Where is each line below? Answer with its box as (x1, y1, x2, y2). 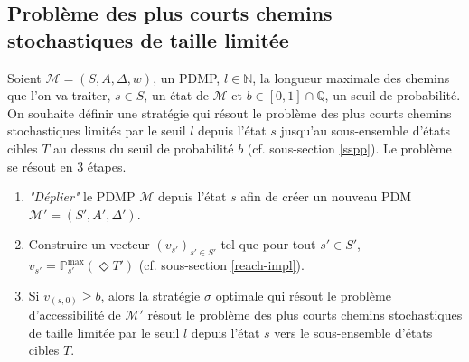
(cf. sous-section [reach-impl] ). (138, 255, 305, 274)
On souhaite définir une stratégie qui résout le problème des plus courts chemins (7, 103, 452, 122)
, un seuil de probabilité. (324, 86, 461, 105)
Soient (7, 68, 42, 87)
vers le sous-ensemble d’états (274, 322, 433, 341)
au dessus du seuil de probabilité (53, 138, 234, 157)
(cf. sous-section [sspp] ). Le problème (247, 138, 452, 157)
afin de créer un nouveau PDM (240, 187, 412, 206)
